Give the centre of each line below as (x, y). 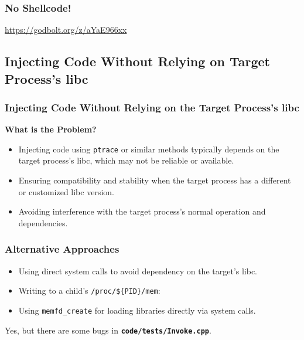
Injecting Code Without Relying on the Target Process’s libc (152, 107)
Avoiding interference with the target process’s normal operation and (142, 211)
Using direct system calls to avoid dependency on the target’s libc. (138, 271)
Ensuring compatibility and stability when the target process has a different (155, 180)
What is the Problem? (51, 129)
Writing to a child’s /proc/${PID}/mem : (89, 290)
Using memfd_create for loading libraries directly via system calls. (137, 310)
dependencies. (43, 222)
